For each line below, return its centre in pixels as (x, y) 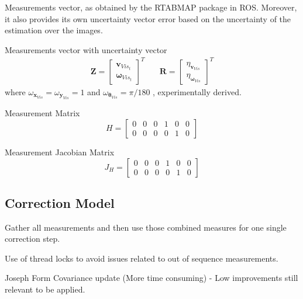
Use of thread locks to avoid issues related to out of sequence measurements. (142, 258)
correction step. (32, 239)
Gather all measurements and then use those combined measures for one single (146, 227)
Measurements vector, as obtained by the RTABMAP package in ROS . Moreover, (151, 7)
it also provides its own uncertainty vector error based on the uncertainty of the (148, 18)
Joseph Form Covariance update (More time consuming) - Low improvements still (151, 278)
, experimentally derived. (197, 91)
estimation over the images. (54, 30)
